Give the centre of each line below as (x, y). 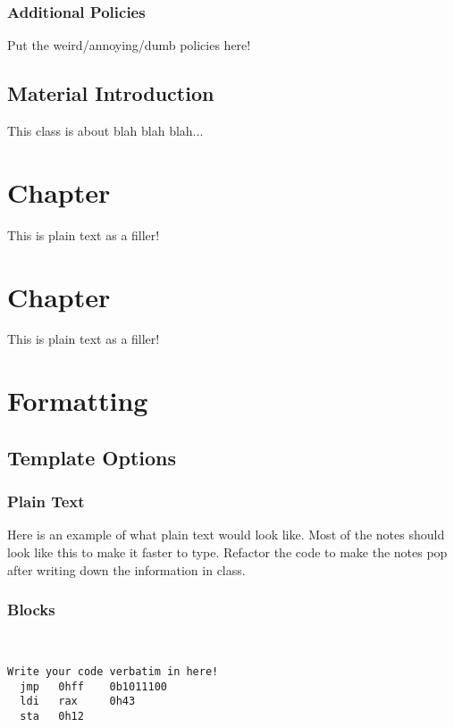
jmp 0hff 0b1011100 (93, 686)
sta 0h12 (52, 716)
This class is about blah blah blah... (105, 131)
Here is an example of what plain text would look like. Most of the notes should (226, 535)
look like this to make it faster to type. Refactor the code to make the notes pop (227, 552)
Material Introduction (111, 93)
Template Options (92, 457)
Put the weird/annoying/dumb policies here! (129, 45)
